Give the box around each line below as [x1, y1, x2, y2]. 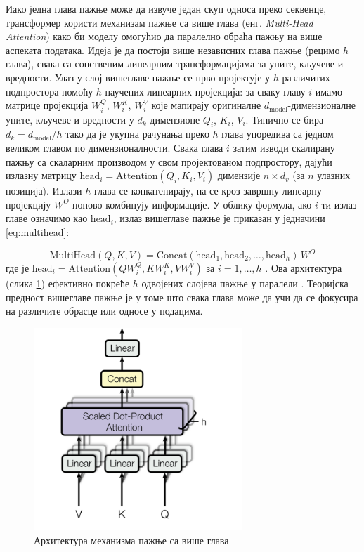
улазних [317, 168, 351, 183]
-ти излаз [318, 197, 357, 211]
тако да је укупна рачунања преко [65, 126, 209, 141]
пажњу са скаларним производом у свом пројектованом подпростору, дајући [6, 154, 332, 169]
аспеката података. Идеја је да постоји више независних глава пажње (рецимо [6, 42, 340, 57]
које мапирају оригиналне [151, 98, 261, 112]
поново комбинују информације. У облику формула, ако [72, 197, 312, 211]
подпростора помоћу [6, 84, 93, 98]
